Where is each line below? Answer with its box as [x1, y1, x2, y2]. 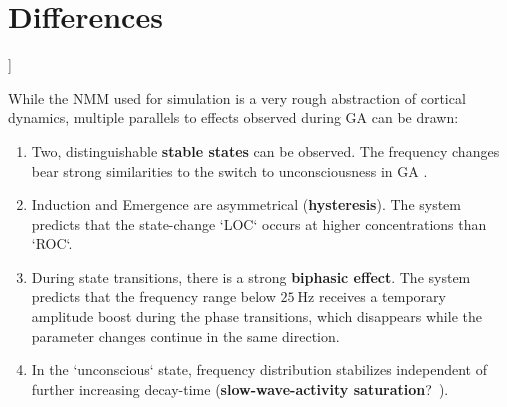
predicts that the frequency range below [31, 286, 276, 307]
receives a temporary [318, 286, 446, 307]
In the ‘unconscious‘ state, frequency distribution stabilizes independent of [31, 359, 487, 380]
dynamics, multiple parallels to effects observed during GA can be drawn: [8, 107, 459, 128]
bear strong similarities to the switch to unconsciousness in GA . [31, 160, 428, 181]
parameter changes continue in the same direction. [31, 325, 340, 346]
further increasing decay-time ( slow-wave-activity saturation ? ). [31, 378, 449, 399]
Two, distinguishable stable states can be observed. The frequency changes [31, 140, 500, 161]
